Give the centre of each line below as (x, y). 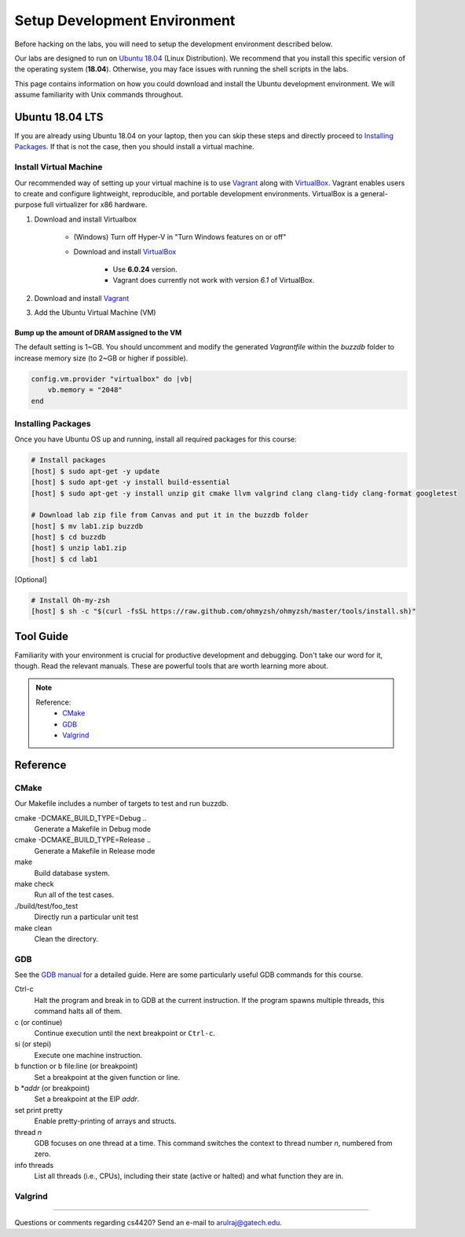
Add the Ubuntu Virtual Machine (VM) (95, 313)
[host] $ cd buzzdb (68, 537)
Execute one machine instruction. (88, 1055)
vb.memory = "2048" (85, 390)
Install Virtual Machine (59, 167)
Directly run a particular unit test (86, 917)
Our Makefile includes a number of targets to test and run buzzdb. (121, 803)
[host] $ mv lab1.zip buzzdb (87, 526)
